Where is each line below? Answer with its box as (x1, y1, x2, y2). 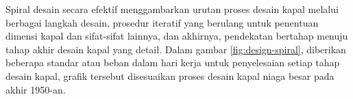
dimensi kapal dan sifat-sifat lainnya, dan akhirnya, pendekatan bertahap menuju (5, 29, 348, 43)
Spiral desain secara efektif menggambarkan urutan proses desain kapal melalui (5, 2, 339, 16)
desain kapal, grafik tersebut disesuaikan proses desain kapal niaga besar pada (5, 68, 334, 83)
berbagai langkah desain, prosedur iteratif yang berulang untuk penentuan (5, 15, 319, 29)
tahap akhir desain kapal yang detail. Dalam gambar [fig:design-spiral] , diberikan (5, 42, 346, 56)
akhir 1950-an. (5, 82, 66, 96)
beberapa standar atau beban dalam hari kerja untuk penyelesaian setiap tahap (5, 55, 340, 70)
